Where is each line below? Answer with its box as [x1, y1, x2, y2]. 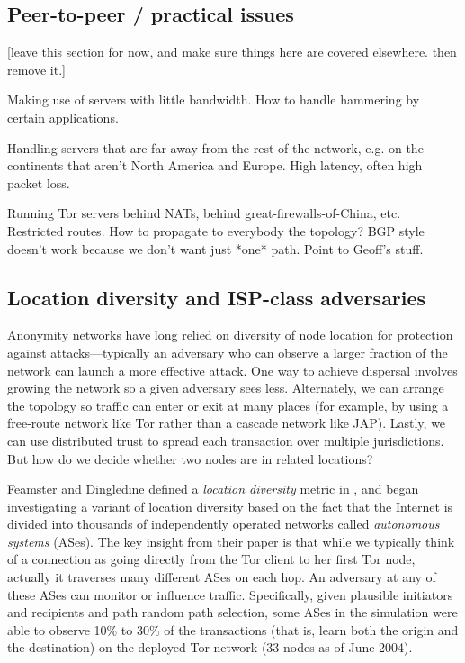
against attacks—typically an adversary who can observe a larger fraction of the [7, 342, 448, 361]
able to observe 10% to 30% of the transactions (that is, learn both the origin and [7, 620, 459, 639]
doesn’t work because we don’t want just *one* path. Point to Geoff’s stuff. [7, 239, 424, 258]
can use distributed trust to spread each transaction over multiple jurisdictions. [7, 431, 444, 450]
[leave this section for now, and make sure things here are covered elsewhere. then [7, 42, 457, 61]
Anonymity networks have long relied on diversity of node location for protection [7, 325, 453, 344]
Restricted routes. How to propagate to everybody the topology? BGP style [7, 221, 425, 240]
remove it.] [7, 59, 66, 78]
